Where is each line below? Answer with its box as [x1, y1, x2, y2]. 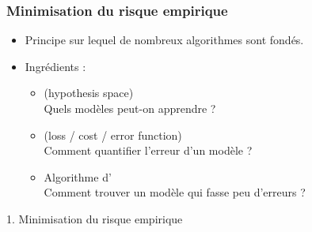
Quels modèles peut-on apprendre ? [44, 100, 216, 116]
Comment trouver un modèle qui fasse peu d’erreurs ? [44, 184, 306, 200]
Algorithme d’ [44, 168, 112, 185]
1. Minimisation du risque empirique [6, 210, 183, 226]
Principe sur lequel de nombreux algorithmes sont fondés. [25, 32, 304, 48]
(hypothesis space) [44, 84, 134, 101]
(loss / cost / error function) [44, 126, 182, 143]
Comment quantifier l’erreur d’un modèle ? [44, 142, 253, 159]
